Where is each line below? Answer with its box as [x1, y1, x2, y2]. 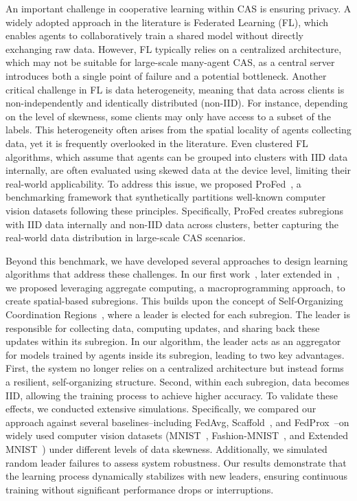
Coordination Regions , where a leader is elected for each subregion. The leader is [5, 307, 350, 322]
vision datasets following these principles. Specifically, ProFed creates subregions [5, 203, 343, 217]
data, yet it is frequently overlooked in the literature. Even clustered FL [5, 135, 308, 150]
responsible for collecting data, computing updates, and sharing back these [5, 320, 320, 335]
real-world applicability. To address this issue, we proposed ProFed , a [5, 176, 301, 190]
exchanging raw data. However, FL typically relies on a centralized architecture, [5, 41, 342, 56]
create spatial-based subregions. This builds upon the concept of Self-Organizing [5, 293, 343, 308]
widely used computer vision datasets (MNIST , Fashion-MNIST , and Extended [5, 428, 349, 443]
